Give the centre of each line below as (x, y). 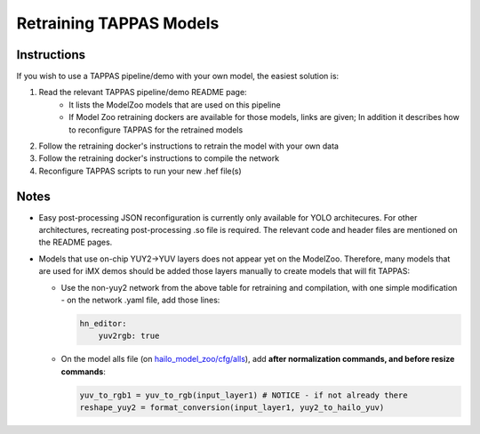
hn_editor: (103, 324)
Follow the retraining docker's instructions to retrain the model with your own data (189, 146)
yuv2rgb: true (129, 336)
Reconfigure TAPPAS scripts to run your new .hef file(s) (140, 171)
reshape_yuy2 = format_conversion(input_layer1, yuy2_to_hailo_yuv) (232, 408)
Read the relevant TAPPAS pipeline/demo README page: (143, 92)
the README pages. (76, 242)
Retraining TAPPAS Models (118, 23)
